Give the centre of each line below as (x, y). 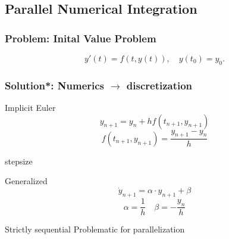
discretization (159, 85)
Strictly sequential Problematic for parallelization (95, 229)
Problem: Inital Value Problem (81, 38)
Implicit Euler (30, 108)
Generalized (26, 181)
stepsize (19, 161)
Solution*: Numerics (55, 85)
